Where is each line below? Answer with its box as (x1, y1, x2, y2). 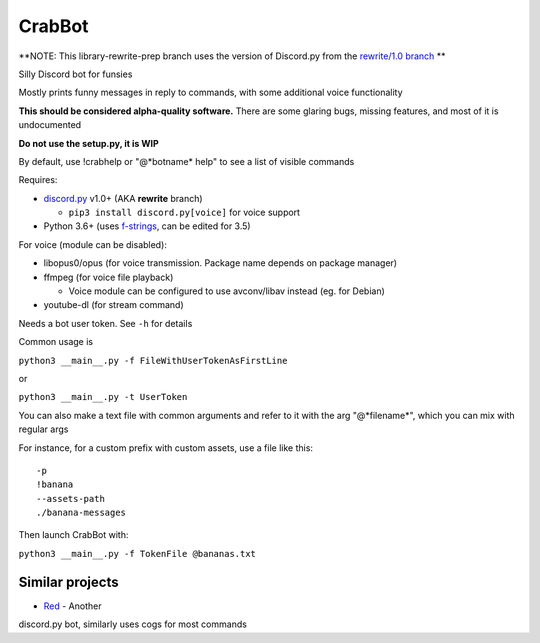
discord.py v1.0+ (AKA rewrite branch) (43, 192, 204, 204)
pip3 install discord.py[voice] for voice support (68, 206, 300, 219)
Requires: (18, 174, 58, 186)
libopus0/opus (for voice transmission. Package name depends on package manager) (43, 257, 398, 269)
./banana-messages (36, 507, 127, 519)
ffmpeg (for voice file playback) (43, 271, 174, 283)
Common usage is (18, 336, 94, 348)
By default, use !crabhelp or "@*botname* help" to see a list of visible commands (18, 155, 355, 167)
